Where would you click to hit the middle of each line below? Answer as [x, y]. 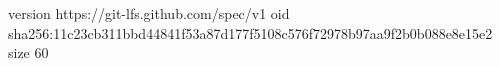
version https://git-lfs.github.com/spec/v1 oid [149, 13]
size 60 [28, 52]
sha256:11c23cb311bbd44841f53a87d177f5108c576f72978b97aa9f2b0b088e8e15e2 [250, 32]
